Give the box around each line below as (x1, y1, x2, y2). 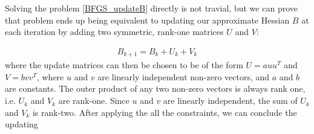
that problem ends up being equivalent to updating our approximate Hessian (5, 13, 290, 26)
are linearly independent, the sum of (163, 94, 298, 107)
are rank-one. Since (58, 94, 129, 107)
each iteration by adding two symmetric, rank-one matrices (5, 25, 224, 38)
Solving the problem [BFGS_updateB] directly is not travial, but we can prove (5, 2, 298, 14)
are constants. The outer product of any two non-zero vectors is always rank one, (5, 82, 306, 95)
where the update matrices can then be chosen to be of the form (5, 59, 243, 71)
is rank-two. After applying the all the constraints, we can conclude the (32, 106, 297, 118)
